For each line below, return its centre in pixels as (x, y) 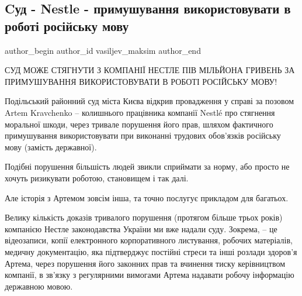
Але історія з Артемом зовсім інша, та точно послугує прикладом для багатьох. (147, 197)
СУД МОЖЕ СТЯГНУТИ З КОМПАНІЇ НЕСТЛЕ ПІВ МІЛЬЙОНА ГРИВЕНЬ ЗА (150, 70)
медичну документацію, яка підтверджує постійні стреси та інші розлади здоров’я (151, 251)
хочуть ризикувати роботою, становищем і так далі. (97, 178)
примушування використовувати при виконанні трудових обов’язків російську (143, 135)
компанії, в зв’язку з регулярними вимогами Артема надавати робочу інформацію (150, 275)
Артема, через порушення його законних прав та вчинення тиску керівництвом (145, 263)
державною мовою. (39, 286)
